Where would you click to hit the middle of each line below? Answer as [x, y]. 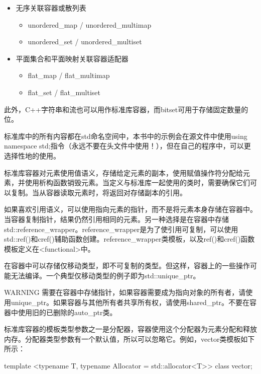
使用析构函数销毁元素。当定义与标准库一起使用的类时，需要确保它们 [137, 182]
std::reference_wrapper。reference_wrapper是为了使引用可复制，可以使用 [121, 229]
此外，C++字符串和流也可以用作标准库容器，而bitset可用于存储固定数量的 [126, 109]
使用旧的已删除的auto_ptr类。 [67, 312]
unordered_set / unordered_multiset [85, 42]
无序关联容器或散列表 [51, 8]
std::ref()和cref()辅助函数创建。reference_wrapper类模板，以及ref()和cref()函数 [129, 239]
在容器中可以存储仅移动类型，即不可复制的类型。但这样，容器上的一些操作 [127, 266]
